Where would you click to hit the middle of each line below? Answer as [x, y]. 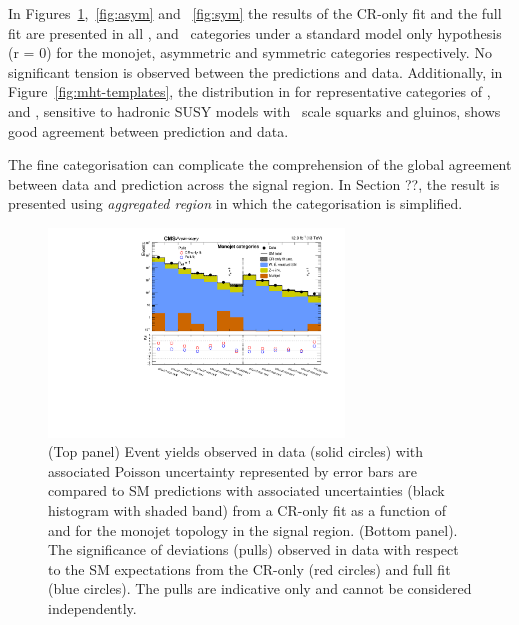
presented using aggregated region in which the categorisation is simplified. [235, 203]
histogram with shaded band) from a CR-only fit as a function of [247, 510]
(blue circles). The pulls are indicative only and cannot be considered [260, 588]
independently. [92, 608]
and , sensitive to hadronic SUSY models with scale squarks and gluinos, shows [254, 110]
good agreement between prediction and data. [148, 130]
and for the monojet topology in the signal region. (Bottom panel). [253, 529]
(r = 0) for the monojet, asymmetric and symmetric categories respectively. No [250, 52]
